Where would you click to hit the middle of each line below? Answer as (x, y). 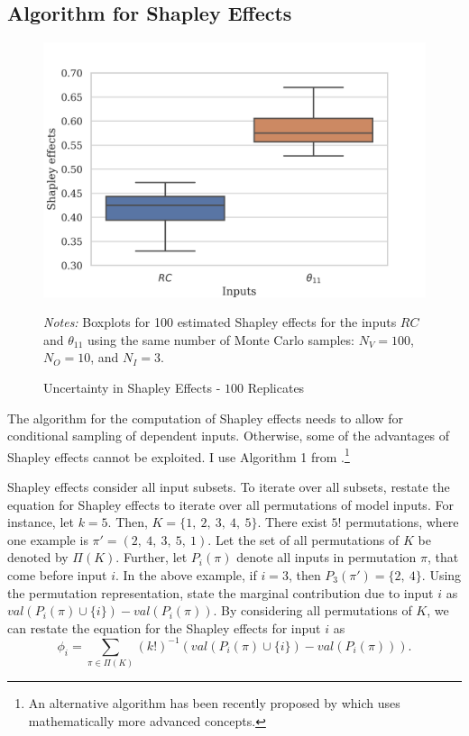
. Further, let (152, 557)
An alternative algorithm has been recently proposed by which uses (214, 703)
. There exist (292, 522)
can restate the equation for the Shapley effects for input (164, 627)
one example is (48, 539)
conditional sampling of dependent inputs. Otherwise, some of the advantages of (229, 436)
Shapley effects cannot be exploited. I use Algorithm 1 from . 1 (179, 455)
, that (443, 557)
